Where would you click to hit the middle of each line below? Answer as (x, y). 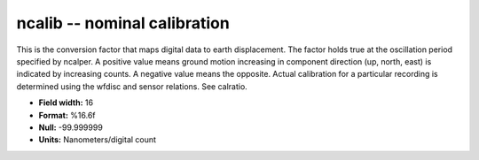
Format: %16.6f (67, 115)
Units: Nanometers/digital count (98, 140)
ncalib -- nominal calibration (123, 23)
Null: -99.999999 (71, 127)
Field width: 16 (66, 103)
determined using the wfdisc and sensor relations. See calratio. (132, 86)
